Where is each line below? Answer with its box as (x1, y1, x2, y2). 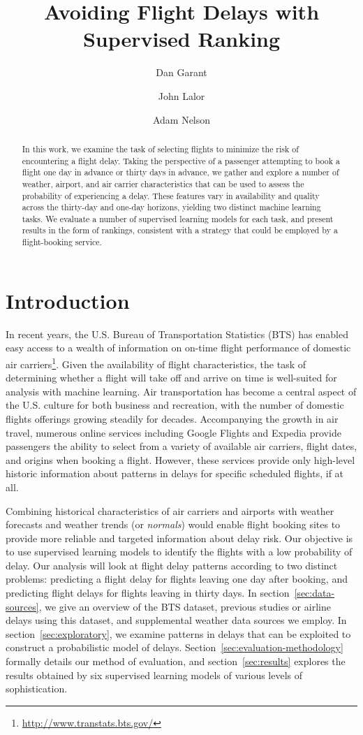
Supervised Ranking (82, 24, 281, 53)
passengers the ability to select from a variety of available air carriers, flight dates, (6, 439, 357, 453)
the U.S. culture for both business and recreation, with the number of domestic (6, 398, 344, 412)
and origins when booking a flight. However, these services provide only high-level (6, 452, 355, 467)
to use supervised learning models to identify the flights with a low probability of (6, 544, 353, 559)
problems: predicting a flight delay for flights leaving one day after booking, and (6, 572, 348, 586)
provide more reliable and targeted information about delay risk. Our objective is (6, 530, 353, 545)
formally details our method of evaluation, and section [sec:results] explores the (6, 654, 346, 669)
